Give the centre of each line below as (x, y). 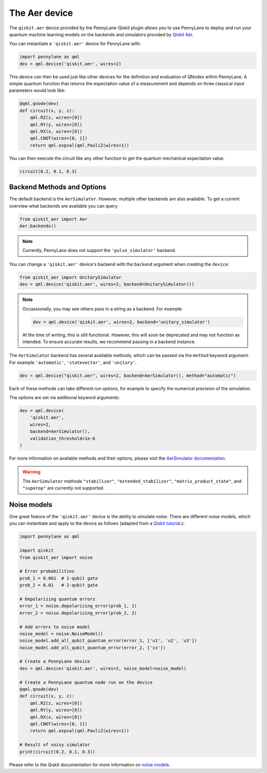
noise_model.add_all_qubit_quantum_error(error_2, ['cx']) (92, 648)
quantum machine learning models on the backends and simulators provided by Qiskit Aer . (101, 34)
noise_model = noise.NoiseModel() (61, 634)
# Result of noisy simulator (55, 745)
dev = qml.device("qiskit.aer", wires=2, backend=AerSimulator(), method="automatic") (128, 375)
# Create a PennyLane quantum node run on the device (86, 682)
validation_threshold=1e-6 (63, 438)
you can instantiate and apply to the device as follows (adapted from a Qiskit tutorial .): (97, 524)
